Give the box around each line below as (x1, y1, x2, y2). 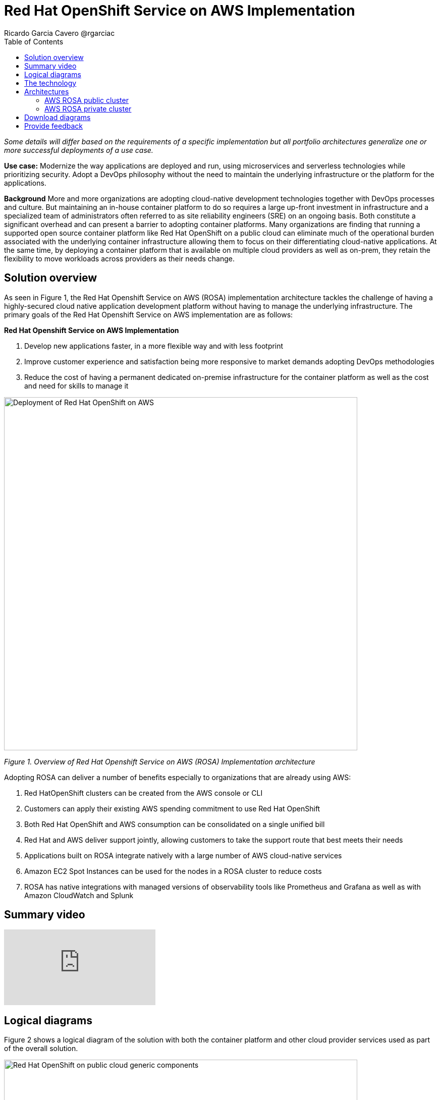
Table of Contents (4, 37, 64, 46)
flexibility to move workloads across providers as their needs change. (4, 254, 235, 263)
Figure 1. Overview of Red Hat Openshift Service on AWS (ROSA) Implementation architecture (4, 757, 315, 766)
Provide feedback (24, 121, 83, 130)
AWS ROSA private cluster (44, 104, 132, 113)
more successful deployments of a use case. (4, 145, 153, 154)
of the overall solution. (4, 1044, 78, 1053)
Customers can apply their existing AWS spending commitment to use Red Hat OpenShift (24, 804, 320, 813)
